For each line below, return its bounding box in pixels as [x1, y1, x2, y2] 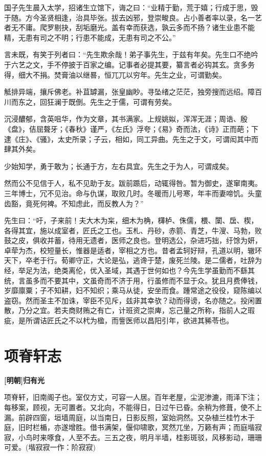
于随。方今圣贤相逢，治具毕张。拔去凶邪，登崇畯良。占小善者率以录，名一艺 [4, 12, 262, 22]
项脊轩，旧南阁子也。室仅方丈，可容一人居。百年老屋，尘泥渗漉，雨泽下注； [4, 392, 262, 402]
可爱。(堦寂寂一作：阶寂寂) [4, 442, 96, 452]
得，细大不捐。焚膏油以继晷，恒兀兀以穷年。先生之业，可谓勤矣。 [4, 69, 226, 80]
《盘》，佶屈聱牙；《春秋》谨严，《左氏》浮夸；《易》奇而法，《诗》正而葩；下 [4, 123, 258, 134]
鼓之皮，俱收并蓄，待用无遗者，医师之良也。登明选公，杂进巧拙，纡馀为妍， [4, 235, 262, 246]
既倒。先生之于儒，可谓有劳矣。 [68, 96, 176, 107]
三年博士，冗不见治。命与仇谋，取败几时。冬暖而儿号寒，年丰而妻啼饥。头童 [4, 187, 262, 198]
